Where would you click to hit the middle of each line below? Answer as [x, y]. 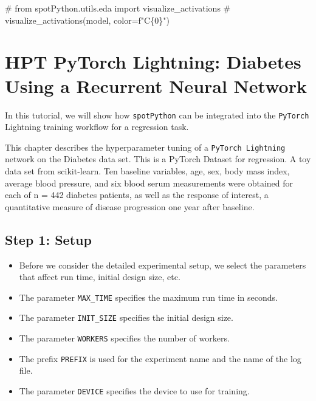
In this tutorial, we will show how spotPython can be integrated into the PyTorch [157, 115]
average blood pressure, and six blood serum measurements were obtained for [149, 183]
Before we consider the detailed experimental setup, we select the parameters [163, 265]
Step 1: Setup [48, 239]
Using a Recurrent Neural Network [156, 85]
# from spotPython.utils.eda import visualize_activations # [118, 8]
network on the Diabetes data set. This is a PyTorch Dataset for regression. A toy [158, 159]
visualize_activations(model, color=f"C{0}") [87, 20]
